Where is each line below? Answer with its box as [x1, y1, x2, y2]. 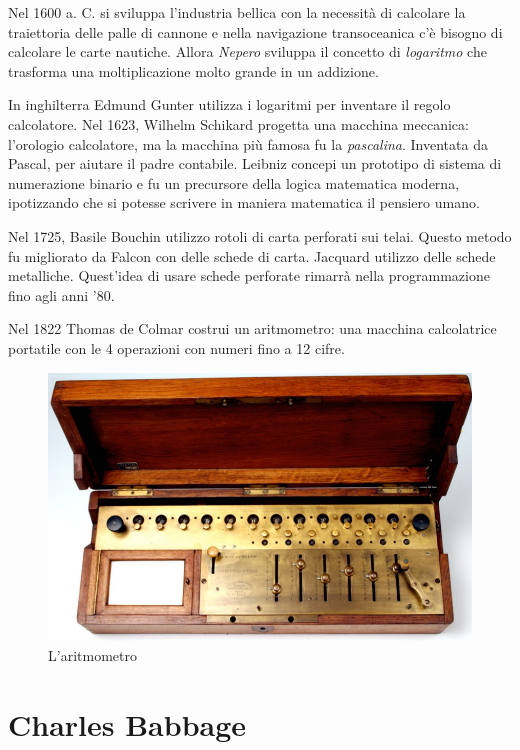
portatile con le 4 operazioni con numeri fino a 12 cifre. [8, 337, 345, 358]
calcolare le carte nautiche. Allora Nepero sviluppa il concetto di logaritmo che [8, 41, 487, 62]
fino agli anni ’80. [8, 284, 115, 305]
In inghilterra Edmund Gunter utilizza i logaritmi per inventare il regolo [8, 94, 451, 115]
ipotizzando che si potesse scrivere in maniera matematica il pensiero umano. [8, 192, 480, 213]
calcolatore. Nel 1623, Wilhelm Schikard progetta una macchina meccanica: [8, 113, 469, 134]
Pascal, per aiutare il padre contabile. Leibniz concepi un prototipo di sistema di [8, 153, 502, 174]
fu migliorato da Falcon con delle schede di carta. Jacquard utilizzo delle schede [8, 245, 496, 266]
